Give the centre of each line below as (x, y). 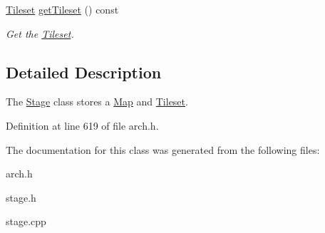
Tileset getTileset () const (62, 9)
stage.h (21, 197)
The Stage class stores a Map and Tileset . (97, 102)
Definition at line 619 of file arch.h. (82, 125)
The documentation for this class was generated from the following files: (163, 149)
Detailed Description (84, 72)
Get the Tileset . (40, 33)
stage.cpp (26, 221)
